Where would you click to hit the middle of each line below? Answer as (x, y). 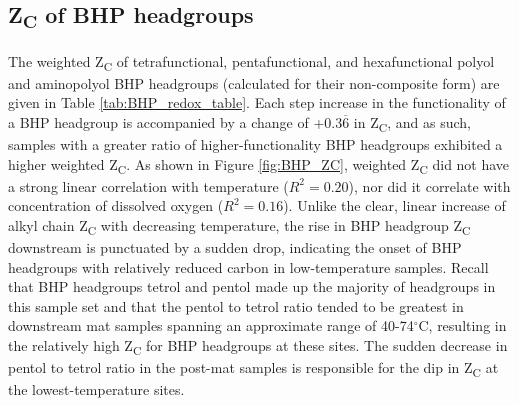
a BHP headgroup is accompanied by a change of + (166, 121)
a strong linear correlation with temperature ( (148, 185)
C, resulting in (462, 325)
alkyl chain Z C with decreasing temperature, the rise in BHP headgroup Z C (239, 226)
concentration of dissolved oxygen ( (116, 205)
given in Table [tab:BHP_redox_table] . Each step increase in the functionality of (257, 102)
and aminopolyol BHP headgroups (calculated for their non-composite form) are (254, 82)
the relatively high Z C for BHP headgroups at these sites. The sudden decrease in (258, 346)
